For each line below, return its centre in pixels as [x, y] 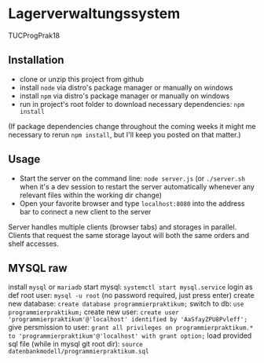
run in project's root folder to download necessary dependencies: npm [132, 104]
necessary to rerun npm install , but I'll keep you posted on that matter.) [125, 134]
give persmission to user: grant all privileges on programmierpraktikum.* [131, 328]
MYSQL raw [38, 268]
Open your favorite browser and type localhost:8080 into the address [132, 203]
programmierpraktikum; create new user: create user [93, 312]
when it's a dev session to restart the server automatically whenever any [137, 186]
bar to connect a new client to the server [85, 211]
